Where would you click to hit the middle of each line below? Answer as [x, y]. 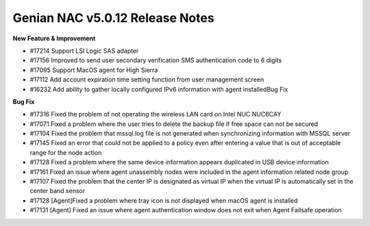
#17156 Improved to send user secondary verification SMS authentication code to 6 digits [156, 60]
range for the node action [66, 152]
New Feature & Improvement [54, 38]
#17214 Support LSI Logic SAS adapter [84, 51]
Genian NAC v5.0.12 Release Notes [114, 18]
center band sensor [58, 191]
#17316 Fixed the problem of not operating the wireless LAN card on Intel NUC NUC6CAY [156, 114]
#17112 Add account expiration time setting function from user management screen [147, 79]
